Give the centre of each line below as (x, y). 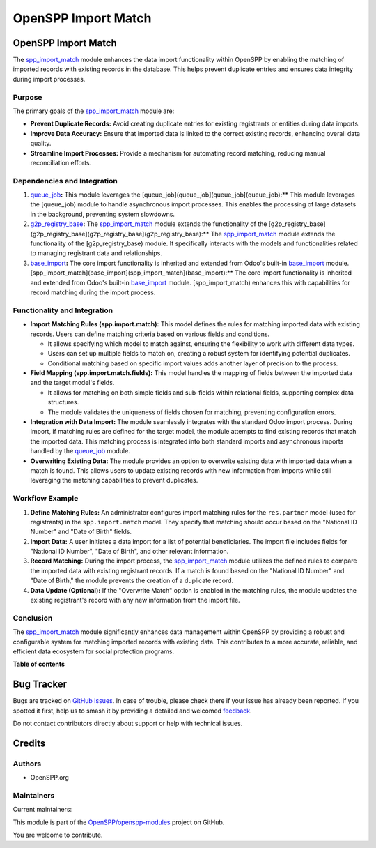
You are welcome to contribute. (58, 835)
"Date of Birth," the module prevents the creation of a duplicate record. (132, 581)
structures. (63, 402)
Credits (29, 743)
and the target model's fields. (72, 383)
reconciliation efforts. (61, 162)
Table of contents (39, 664)
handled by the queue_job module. (80, 451)
